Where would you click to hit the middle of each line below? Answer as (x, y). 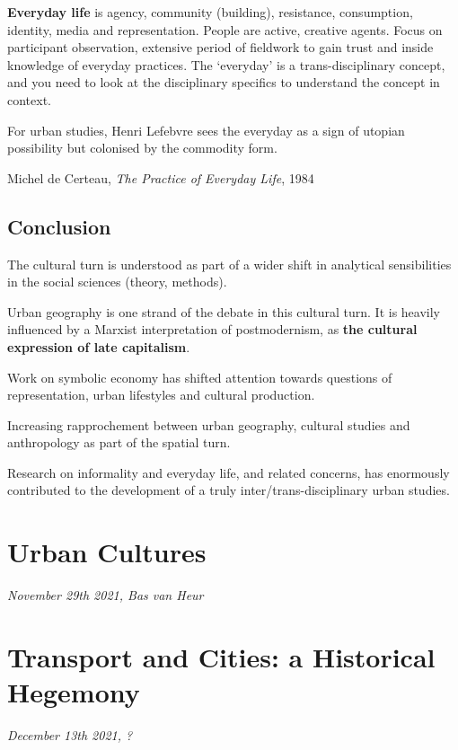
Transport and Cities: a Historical (221, 656)
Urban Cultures (107, 552)
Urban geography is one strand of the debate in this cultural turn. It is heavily (224, 311)
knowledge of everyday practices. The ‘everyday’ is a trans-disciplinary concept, (226, 64)
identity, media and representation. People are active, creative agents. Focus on (225, 29)
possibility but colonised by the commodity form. (142, 148)
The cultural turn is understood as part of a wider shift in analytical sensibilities (229, 264)
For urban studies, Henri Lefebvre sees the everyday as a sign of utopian (206, 130)
